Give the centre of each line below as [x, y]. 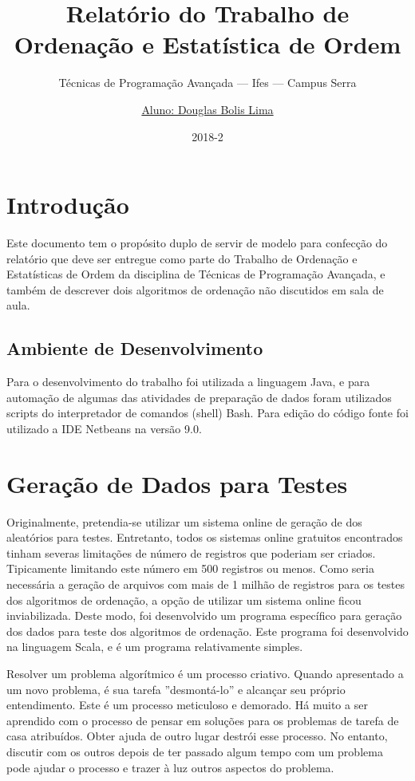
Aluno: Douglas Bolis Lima [207, 109]
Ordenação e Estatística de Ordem [207, 44]
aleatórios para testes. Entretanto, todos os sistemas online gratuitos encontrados [205, 537]
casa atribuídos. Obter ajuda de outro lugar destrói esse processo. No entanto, [197, 736]
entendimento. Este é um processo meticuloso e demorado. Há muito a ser [187, 705]
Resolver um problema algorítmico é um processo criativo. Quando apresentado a [205, 674]
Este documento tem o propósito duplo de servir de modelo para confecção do [197, 243]
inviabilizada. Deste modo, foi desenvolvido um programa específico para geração [204, 615]
